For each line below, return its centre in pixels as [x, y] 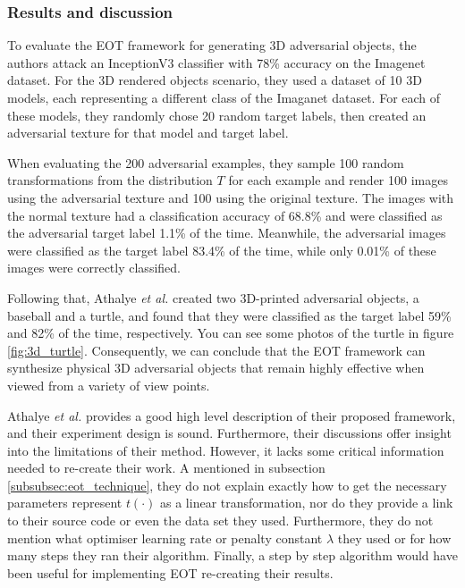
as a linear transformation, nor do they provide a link [307, 503]
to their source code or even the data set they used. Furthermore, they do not [220, 521]
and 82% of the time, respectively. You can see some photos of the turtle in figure [231, 333]
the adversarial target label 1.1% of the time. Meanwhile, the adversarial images [227, 233]
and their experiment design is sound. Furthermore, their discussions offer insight [229, 433]
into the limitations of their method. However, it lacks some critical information [226, 450]
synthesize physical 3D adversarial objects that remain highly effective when [216, 368]
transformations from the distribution [110, 180]
